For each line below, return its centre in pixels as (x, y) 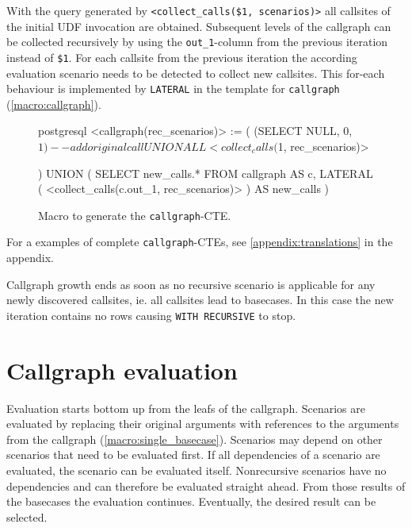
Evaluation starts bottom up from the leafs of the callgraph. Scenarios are (186, 408)
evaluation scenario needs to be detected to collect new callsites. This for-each (196, 73)
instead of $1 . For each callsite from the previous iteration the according (182, 57)
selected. (27, 516)
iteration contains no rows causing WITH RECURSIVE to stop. (151, 315)
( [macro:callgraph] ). (54, 104)
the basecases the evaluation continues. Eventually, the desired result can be (191, 501)
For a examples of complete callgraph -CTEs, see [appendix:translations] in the (200, 242)
